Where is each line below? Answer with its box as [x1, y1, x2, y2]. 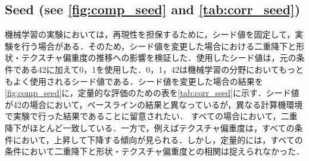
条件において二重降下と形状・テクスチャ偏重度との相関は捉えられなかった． [5, 145, 304, 157]
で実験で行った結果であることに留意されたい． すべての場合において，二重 [5, 110, 298, 122]
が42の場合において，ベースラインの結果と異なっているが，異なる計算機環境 [5, 98, 303, 110]
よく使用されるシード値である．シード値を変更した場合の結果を [13, 75, 263, 87]
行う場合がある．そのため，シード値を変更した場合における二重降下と [21, 39, 296, 52]
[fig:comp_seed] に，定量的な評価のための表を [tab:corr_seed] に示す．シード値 [5, 86, 299, 99]
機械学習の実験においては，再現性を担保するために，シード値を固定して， [5, 28, 295, 41]
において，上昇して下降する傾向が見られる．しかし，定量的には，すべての [13, 133, 303, 145]
